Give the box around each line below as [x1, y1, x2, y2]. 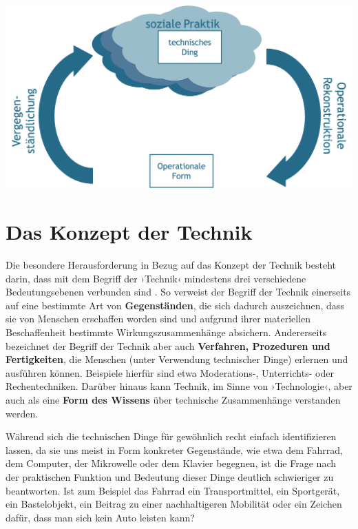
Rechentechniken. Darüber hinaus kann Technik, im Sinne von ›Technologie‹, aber [6, 379, 352, 393]
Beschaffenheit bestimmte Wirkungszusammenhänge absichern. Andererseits [6, 324, 327, 339]
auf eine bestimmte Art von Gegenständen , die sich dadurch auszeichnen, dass [6, 298, 344, 312]
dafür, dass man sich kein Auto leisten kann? [6, 510, 195, 524]
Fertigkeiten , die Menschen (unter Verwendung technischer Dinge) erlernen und [6, 352, 348, 366]
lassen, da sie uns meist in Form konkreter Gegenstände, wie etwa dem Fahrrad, [6, 442, 343, 457]
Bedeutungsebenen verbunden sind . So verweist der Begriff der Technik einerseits [6, 284, 351, 299]
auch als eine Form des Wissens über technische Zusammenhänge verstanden [6, 392, 341, 406]
